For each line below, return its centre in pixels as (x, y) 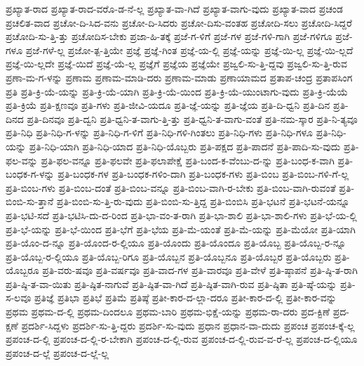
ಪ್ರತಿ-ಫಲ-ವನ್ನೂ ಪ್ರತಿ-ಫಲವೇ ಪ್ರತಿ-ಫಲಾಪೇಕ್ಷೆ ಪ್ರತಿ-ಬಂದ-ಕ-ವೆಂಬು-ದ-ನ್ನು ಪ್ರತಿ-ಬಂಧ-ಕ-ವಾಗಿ (188, 160)
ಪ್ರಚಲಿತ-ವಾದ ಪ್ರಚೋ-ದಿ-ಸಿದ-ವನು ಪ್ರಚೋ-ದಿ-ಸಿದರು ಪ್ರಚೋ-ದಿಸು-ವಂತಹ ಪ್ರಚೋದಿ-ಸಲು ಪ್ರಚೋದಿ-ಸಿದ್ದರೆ (179, 22)
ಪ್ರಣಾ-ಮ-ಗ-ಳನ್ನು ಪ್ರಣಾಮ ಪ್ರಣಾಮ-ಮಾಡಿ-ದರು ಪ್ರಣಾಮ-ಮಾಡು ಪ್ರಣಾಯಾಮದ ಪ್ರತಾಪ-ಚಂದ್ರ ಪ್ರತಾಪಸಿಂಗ (179, 77)
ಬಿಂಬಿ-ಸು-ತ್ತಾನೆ (30, 201)
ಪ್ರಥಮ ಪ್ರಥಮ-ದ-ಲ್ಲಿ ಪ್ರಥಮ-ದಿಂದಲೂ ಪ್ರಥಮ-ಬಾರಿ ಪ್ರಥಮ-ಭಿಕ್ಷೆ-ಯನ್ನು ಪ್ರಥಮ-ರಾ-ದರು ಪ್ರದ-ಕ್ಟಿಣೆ (168, 312)
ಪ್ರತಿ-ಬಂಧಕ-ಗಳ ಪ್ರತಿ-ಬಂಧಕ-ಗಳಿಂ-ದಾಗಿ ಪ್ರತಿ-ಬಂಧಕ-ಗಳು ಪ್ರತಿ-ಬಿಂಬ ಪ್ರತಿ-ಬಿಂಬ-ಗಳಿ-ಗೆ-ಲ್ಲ (203, 174)
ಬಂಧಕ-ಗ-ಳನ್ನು (30, 174)
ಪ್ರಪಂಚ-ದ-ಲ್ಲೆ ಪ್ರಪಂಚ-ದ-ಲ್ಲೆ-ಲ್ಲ (57, 352)
